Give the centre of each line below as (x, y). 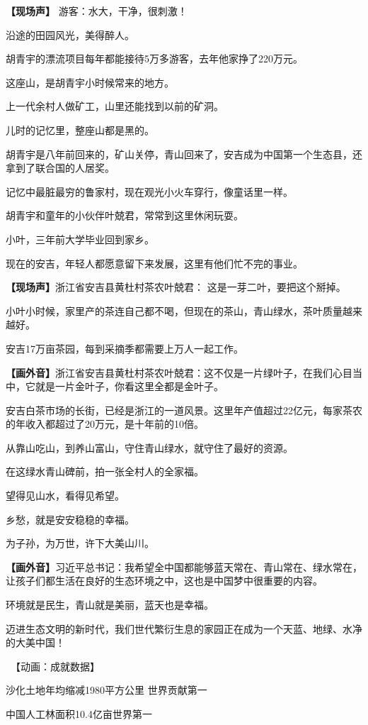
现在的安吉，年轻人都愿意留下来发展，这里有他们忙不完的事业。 (154, 263)
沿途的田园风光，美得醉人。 (70, 34)
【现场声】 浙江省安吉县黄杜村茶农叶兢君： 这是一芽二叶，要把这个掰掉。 (176, 287)
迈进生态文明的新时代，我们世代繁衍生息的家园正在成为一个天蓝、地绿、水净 (184, 628)
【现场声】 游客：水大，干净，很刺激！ (97, 11)
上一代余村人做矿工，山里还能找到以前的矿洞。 (115, 106)
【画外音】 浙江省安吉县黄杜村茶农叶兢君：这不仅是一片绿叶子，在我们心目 (179, 372)
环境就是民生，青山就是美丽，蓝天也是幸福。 (110, 605)
